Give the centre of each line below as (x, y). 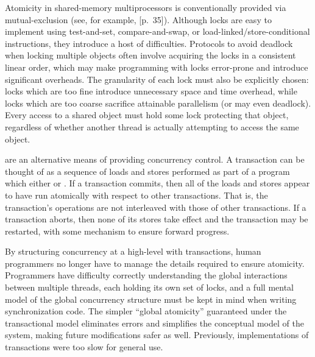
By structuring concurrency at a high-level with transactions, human (133, 251)
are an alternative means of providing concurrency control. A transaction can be (155, 159)
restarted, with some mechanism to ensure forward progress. (117, 231)
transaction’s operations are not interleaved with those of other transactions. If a (156, 207)
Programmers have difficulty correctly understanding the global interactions (146, 275)
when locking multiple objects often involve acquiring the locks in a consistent (150, 55)
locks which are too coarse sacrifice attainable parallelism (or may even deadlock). (158, 103)
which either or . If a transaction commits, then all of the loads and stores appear (157, 183)
